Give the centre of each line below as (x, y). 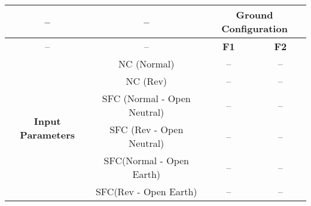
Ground (254, 15)
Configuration (254, 28)
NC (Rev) (147, 81)
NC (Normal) (147, 64)
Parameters (48, 134)
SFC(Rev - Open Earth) (146, 191)
